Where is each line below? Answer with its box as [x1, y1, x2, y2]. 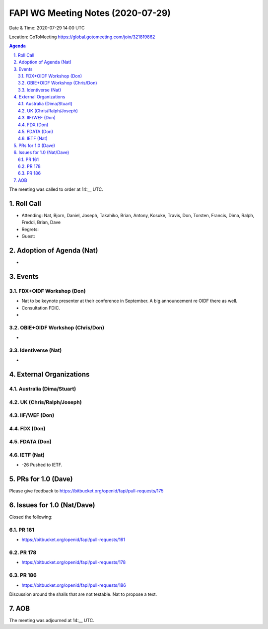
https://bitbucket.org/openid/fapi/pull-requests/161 [21, 537, 125, 543]
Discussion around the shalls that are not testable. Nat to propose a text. [9, 591, 157, 597]
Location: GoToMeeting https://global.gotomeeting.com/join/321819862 [9, 34, 155, 40]
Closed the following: [9, 514, 53, 520]
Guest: [21, 234, 35, 239]
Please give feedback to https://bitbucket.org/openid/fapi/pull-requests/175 [9, 488, 164, 494]
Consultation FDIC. [21, 305, 61, 311]
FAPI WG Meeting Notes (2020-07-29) [9, 7, 171, 18]
